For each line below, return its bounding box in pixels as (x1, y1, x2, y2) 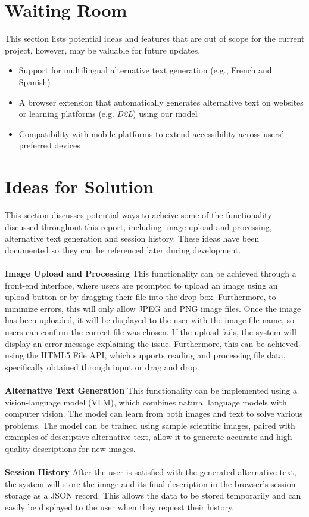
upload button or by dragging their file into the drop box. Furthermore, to (5, 290, 276, 303)
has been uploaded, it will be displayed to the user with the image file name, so (5, 314, 295, 326)
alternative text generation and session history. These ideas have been (5, 232, 260, 244)
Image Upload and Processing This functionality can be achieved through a (5, 267, 296, 279)
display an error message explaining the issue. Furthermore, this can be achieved (5, 337, 298, 349)
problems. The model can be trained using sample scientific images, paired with (5, 419, 295, 431)
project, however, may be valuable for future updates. (5, 44, 201, 56)
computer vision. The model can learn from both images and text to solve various (5, 407, 303, 420)
